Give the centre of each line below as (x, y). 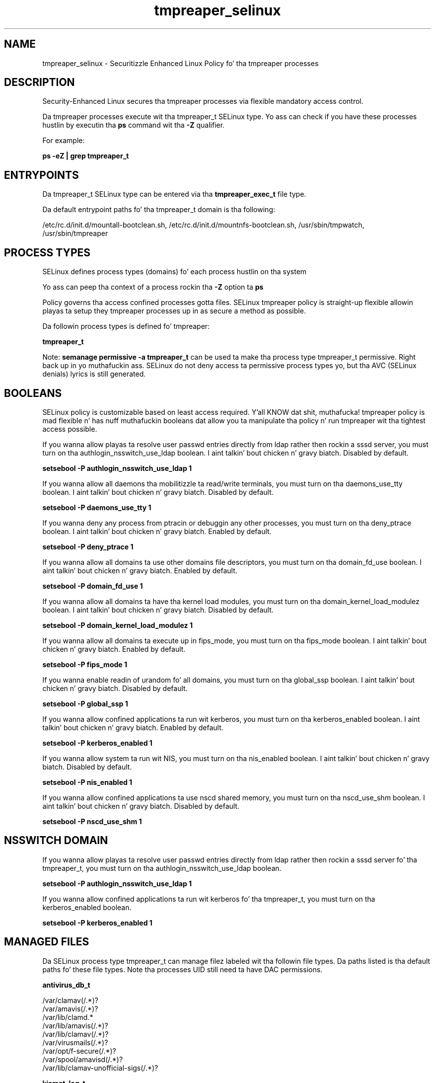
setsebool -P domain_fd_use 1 (93, 586)
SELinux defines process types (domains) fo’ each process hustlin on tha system (175, 272)
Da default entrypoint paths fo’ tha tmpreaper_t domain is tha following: (159, 210)
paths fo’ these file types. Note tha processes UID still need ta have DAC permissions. (182, 969)
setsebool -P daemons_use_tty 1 (97, 507)
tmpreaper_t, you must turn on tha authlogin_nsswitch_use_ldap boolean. (162, 868)
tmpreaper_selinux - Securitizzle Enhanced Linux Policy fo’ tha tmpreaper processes (181, 63)
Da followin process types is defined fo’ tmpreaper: (126, 326)
